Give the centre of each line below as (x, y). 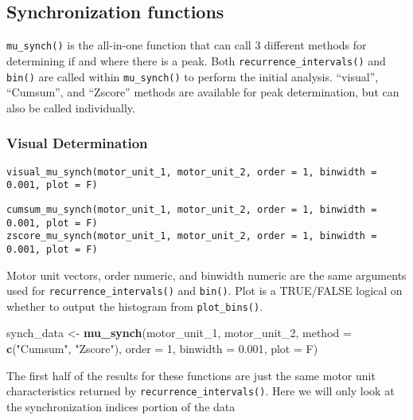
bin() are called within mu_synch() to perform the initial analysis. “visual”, (193, 76)
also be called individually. (71, 107)
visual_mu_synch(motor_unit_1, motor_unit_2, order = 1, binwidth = (192, 172)
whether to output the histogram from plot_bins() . (135, 306)
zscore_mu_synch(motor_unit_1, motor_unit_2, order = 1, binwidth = (192, 236)
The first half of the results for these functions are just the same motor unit (191, 375)
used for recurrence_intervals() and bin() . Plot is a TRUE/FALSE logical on (205, 290)
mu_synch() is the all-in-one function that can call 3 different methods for (187, 45)
